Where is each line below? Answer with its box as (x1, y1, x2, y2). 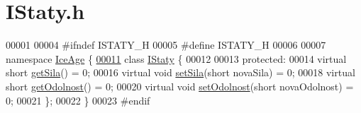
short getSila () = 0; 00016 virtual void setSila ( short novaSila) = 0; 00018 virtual (6, 65, 355, 80)
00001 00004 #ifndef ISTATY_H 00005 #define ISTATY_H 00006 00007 (6, 37, 326, 52)
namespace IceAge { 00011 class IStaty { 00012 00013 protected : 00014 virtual (6, 51, 347, 66)
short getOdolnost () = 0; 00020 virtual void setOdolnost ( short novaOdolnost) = (6, 78, 354, 93)
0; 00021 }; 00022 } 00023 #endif (6, 93, 150, 107)
